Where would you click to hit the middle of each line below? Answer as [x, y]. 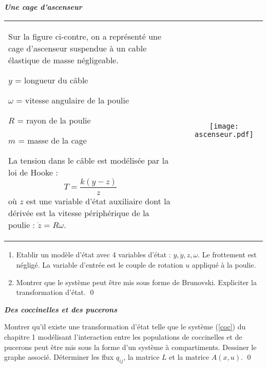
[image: [224, 126]
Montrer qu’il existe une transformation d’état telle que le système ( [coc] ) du [125, 327]
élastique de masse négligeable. [63, 60]
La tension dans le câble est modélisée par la [89, 160]
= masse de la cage [52, 140]
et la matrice [189, 357]
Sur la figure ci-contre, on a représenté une [85, 36]
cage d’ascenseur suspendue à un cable [78, 48]
